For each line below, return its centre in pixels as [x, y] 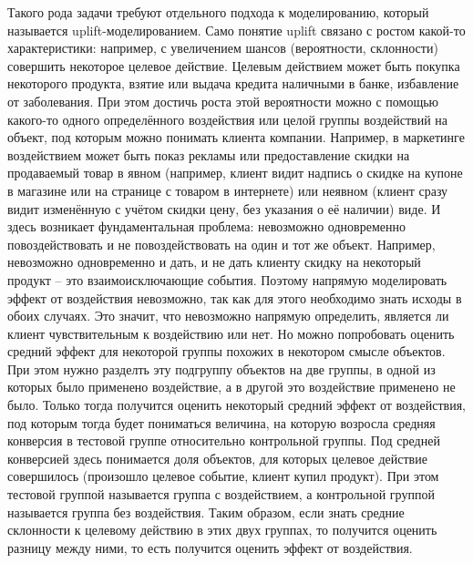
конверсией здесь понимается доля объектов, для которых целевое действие [217, 458]
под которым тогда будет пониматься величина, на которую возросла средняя [221, 422]
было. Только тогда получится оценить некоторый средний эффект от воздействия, [236, 405]
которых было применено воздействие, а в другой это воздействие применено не [231, 387]
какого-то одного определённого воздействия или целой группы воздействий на [228, 119]
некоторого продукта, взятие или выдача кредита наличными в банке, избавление [233, 83]
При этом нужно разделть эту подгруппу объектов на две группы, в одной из [221, 369]
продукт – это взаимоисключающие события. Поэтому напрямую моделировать [227, 279]
